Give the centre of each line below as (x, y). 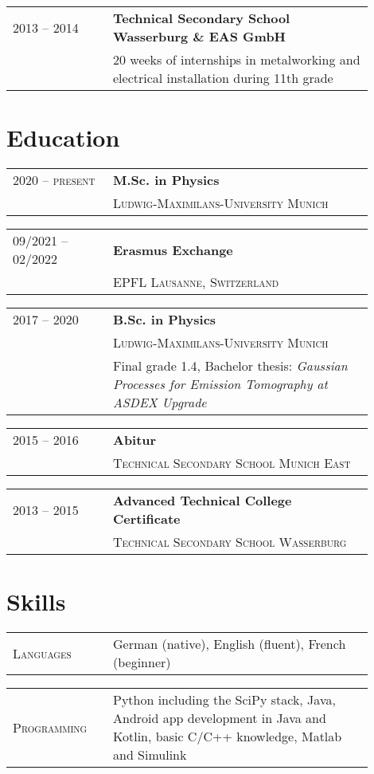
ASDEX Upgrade (160, 403)
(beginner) (142, 662)
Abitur (134, 440)
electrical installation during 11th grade (223, 78)
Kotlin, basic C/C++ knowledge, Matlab (227, 737)
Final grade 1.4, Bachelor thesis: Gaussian (230, 366)
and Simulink (150, 755)
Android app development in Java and (219, 718)
